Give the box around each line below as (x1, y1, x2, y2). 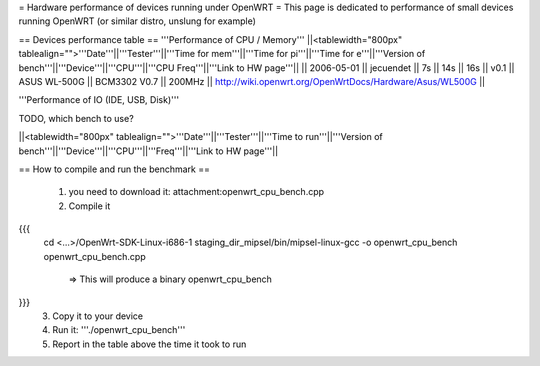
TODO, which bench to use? (18, 112, 134, 124)
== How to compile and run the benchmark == (18, 163, 210, 175)
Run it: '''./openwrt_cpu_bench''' (52, 324, 186, 336)
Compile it (68, 200, 111, 212)
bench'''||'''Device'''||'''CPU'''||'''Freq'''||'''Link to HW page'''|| (18, 145, 279, 157)
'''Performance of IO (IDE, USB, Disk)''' (18, 94, 180, 106)
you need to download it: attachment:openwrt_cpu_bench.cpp (68, 186, 325, 198)
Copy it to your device (52, 310, 144, 322)
